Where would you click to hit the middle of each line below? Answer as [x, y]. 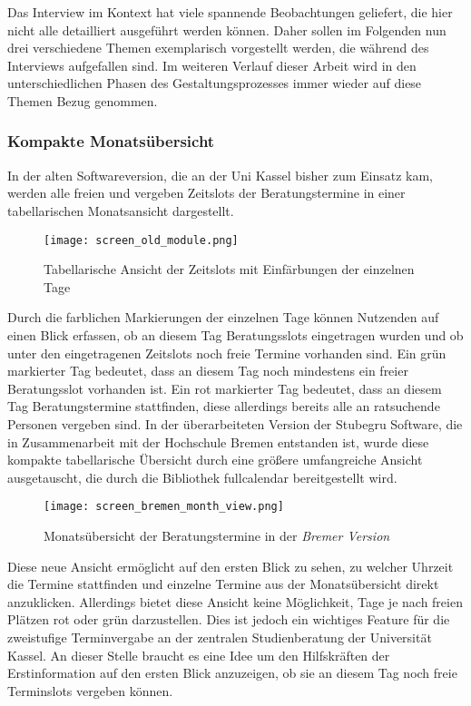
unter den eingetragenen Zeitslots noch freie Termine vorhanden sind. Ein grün [227, 353]
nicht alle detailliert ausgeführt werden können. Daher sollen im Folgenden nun [227, 29]
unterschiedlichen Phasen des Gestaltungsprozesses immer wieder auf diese [215, 83]
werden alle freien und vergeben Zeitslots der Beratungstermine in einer [206, 193]
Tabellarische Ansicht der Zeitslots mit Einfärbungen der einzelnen [229, 269]
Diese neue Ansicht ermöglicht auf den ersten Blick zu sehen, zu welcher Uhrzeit [231, 566]
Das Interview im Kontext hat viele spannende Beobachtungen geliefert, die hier [230, 12]
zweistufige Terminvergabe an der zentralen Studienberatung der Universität [220, 637]
